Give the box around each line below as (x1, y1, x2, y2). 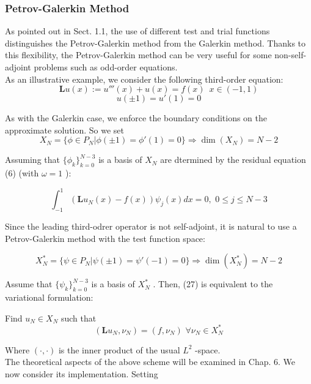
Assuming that (5, 153, 60, 166)
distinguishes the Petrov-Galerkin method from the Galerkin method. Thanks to (5, 36, 306, 49)
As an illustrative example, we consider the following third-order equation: (5, 72, 284, 85)
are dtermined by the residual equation (160, 153, 306, 166)
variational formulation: (5, 291, 93, 304)
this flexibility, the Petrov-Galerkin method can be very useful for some (5, 48, 272, 61)
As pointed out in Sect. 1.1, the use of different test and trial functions (5, 24, 270, 37)
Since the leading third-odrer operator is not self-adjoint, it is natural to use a (5, 220, 297, 233)
